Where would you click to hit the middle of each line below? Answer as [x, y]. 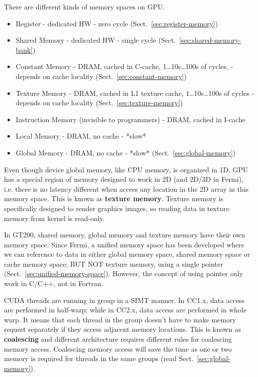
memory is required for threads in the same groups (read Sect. [99, 358]
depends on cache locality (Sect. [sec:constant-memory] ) [101, 76]
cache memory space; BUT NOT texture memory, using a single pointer [114, 264]
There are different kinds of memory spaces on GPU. [85, 6]
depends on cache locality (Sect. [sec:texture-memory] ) [99, 103]
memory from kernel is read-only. [54, 218]
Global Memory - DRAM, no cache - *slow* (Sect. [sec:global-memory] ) [126, 152]
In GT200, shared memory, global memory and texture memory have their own [125, 235]
